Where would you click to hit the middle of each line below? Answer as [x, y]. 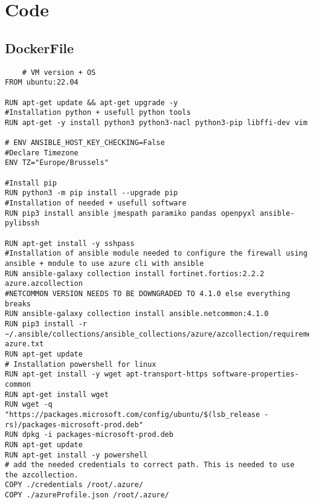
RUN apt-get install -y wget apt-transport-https [107, 374]
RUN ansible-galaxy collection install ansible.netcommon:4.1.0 [137, 314]
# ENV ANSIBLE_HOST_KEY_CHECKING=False [85, 143]
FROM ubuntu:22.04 [42, 82]
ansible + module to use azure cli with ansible [104, 264]
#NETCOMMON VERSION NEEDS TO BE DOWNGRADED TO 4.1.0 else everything [148, 294]
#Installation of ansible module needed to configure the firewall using [156, 254]
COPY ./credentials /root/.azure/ [74, 485]
